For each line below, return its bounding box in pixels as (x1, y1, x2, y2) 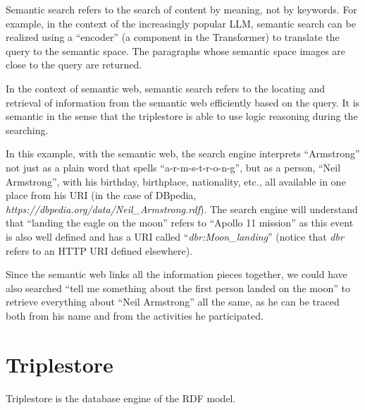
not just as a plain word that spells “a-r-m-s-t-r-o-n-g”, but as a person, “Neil (6, 159, 341, 174)
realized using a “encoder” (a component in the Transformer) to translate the (6, 30, 340, 44)
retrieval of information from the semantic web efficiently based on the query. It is (6, 95, 360, 109)
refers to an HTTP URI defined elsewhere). (6, 243, 193, 258)
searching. (6, 122, 49, 137)
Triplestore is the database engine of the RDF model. (6, 390, 236, 405)
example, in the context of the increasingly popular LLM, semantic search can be (6, 16, 356, 30)
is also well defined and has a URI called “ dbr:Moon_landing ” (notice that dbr (6, 229, 344, 243)
